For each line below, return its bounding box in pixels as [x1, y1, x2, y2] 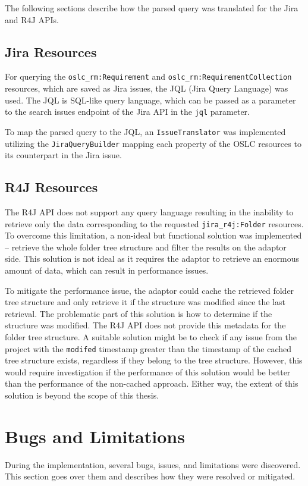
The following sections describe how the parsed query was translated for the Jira [5, 2, 298, 14]
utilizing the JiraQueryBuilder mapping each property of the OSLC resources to [5, 137, 301, 149]
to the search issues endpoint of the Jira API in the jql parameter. [5, 105, 250, 118]
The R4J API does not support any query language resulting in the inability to [5, 206, 294, 218]
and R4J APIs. [5, 13, 59, 26]
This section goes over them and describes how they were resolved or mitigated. [5, 470, 296, 482]
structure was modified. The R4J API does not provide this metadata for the [5, 319, 286, 331]
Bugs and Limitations [5, 424, 185, 448]
